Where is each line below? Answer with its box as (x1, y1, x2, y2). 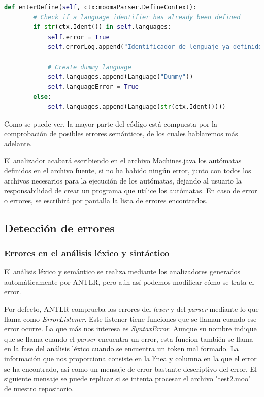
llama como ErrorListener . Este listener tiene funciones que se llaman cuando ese (4, 313, 257, 324)
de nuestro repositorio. (4, 383, 74, 393)
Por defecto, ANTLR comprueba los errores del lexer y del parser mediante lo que (4, 303, 259, 314)
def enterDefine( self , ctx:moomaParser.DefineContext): (4, 4, 197, 11)
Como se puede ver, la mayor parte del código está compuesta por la (4, 118, 217, 129)
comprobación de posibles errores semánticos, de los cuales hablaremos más (4, 128, 238, 139)
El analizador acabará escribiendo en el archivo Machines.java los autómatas (4, 155, 242, 166)
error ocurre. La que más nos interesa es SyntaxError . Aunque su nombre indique (4, 323, 257, 334)
